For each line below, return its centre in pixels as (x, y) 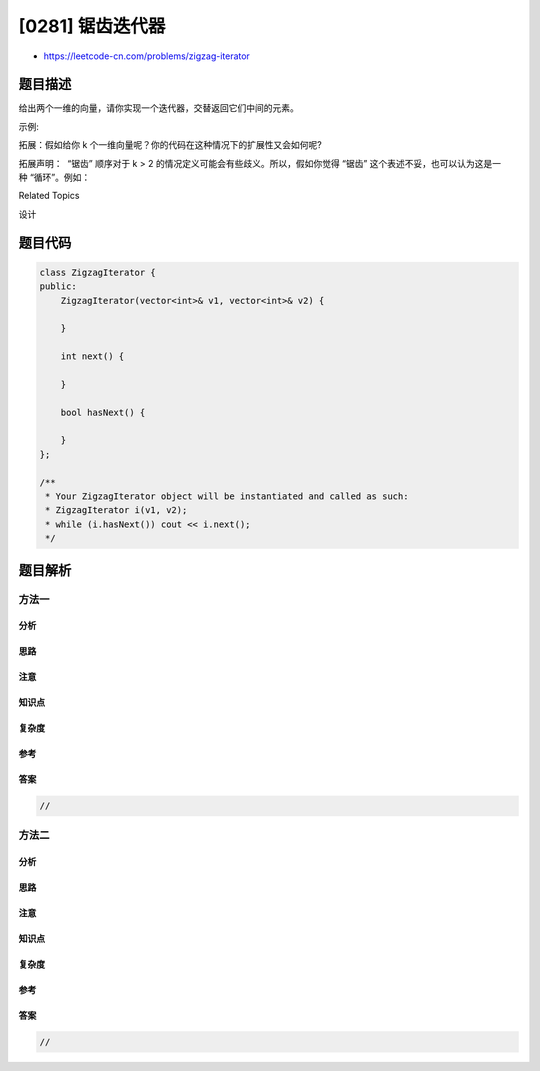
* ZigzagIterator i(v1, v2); (116, 510)
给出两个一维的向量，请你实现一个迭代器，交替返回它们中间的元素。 (158, 108)
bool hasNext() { (103, 412)
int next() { (92, 356)
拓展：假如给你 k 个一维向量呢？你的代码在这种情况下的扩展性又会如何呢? (170, 145)
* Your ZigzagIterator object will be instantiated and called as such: (227, 496)
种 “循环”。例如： (54, 177)
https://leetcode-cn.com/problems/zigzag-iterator (146, 56)
